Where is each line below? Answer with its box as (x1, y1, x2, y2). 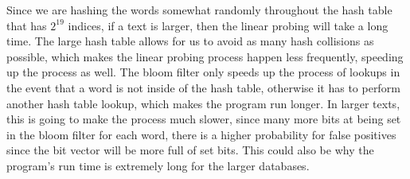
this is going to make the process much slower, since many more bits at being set (6, 111, 401, 127)
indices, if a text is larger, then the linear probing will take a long (68, 17, 389, 33)
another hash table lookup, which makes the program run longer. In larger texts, (6, 95, 400, 111)
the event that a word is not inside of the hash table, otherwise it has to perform (6, 79, 400, 95)
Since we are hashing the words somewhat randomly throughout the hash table (6, 2, 392, 18)
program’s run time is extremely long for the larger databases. (6, 157, 310, 173)
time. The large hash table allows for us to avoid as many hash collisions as (6, 33, 374, 49)
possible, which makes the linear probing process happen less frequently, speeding (6, 48, 404, 64)
